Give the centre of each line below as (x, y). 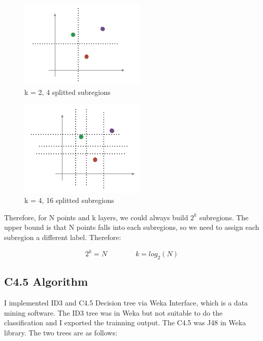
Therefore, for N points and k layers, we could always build (96, 217)
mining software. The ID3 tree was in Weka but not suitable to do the (113, 312)
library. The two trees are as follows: (61, 332)
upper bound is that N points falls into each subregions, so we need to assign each (132, 227)
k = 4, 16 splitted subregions (69, 200)
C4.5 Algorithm (46, 281)
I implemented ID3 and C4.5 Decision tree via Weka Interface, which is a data (126, 303)
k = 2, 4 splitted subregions (68, 92)
